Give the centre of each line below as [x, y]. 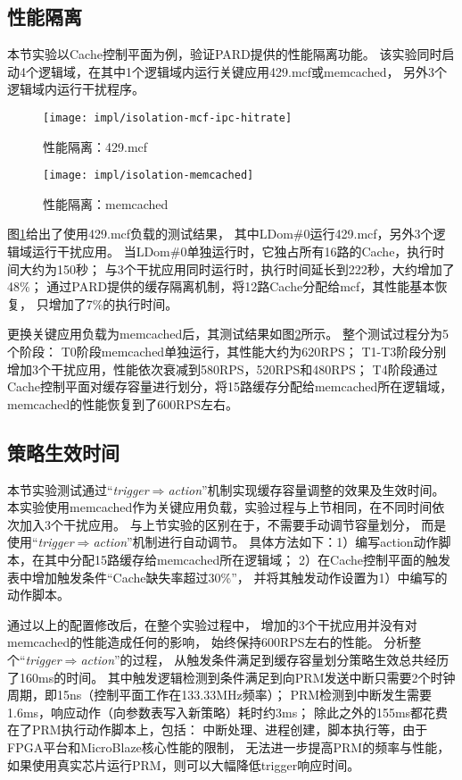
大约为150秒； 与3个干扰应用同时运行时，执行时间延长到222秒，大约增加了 [237, 268]
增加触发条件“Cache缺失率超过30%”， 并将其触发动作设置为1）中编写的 [239, 577]
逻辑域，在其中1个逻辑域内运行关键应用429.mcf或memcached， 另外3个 [243, 71]
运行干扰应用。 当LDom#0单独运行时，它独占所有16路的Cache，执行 [232, 252]
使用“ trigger [41, 542]
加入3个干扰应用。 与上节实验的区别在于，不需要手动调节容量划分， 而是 [233, 524]
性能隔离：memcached [106, 203]
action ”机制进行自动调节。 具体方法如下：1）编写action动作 [266, 542]
